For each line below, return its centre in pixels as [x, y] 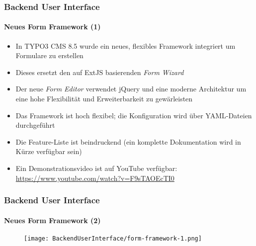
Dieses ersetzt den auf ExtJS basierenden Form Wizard [100, 72]
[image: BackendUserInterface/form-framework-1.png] [113, 238]
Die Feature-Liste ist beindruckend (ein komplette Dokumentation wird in [128, 141]
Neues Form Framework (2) [52, 220]
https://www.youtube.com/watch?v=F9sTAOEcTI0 [95, 178]
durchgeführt [35, 125]
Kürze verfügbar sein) [49, 151]
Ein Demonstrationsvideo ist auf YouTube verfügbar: [96, 168]
